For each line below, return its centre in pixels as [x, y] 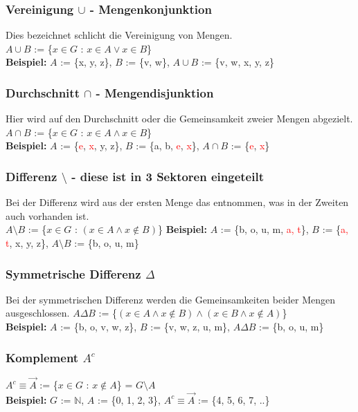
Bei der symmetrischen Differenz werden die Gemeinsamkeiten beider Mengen [171, 299]
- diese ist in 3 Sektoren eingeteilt [168, 176]
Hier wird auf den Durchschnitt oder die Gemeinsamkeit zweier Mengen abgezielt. [179, 119]
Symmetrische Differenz [73, 273]
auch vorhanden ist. [47, 215]
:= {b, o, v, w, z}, [99, 327]
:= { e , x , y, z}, [91, 146]
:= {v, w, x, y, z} [238, 62]
